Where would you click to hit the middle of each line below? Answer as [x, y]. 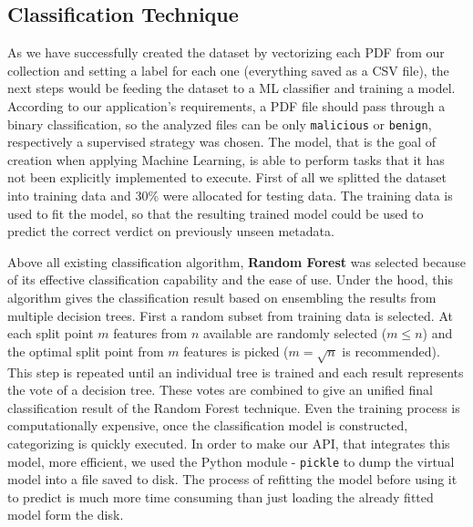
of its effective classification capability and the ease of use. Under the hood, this [230, 279]
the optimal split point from [86, 351]
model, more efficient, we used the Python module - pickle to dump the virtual [231, 461]
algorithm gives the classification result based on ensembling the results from [222, 297]
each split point [51, 333]
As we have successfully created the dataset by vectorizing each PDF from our [226, 52]
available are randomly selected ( [295, 333]
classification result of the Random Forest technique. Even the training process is [234, 407]
